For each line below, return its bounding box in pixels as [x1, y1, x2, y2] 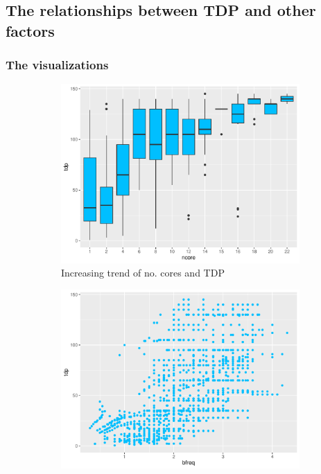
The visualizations [6, 56, 109, 73]
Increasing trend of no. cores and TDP [61, 265, 225, 280]
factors [6, 19, 55, 41]
